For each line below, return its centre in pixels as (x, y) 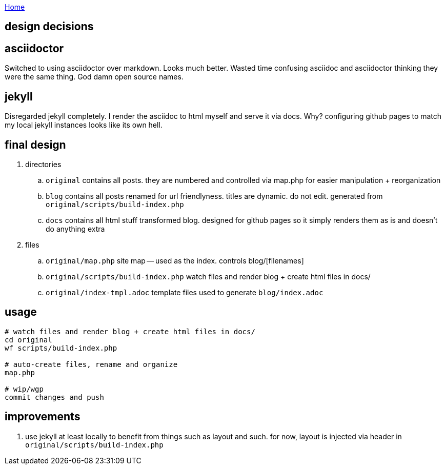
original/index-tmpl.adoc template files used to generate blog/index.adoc (185, 292)
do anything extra (75, 229)
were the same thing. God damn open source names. (94, 77)
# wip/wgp (24, 389)
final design (35, 145)
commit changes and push (54, 397)
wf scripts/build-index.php (61, 348)
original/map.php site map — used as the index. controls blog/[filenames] (175, 260)
